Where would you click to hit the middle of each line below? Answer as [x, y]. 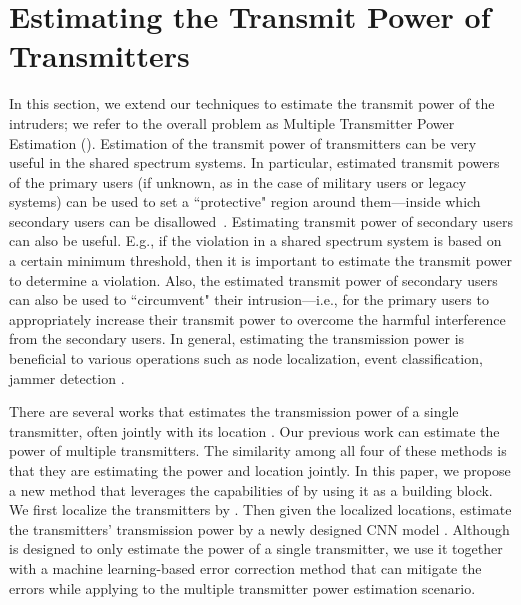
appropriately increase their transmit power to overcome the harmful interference [257, 318]
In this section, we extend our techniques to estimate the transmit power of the [252, 103]
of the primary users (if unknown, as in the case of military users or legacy [238, 181]
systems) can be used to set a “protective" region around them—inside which [245, 201]
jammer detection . [67, 377]
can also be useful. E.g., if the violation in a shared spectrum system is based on [255, 240]
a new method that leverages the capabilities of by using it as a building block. [251, 489]
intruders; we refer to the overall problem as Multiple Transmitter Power [232, 122]
